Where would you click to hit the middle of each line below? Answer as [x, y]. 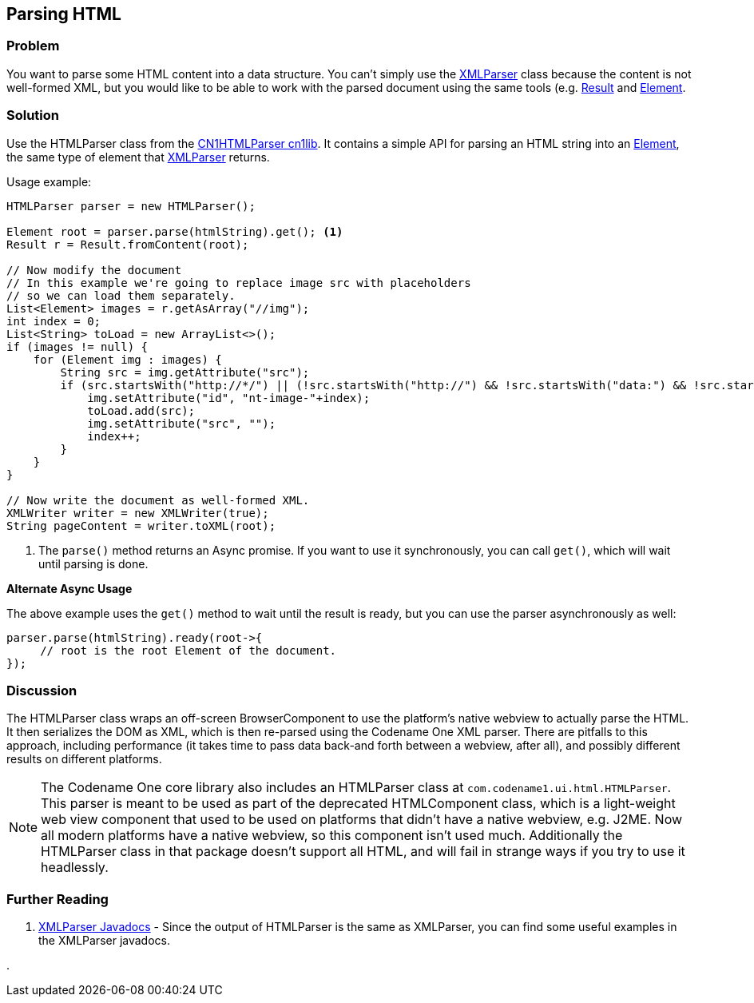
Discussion [42, 690]
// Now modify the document [94, 270]
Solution [33, 115]
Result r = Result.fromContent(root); [128, 244]
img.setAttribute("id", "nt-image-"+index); [229, 398]
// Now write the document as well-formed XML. [158, 500]
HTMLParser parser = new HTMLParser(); [131, 206]
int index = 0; [54, 321]
